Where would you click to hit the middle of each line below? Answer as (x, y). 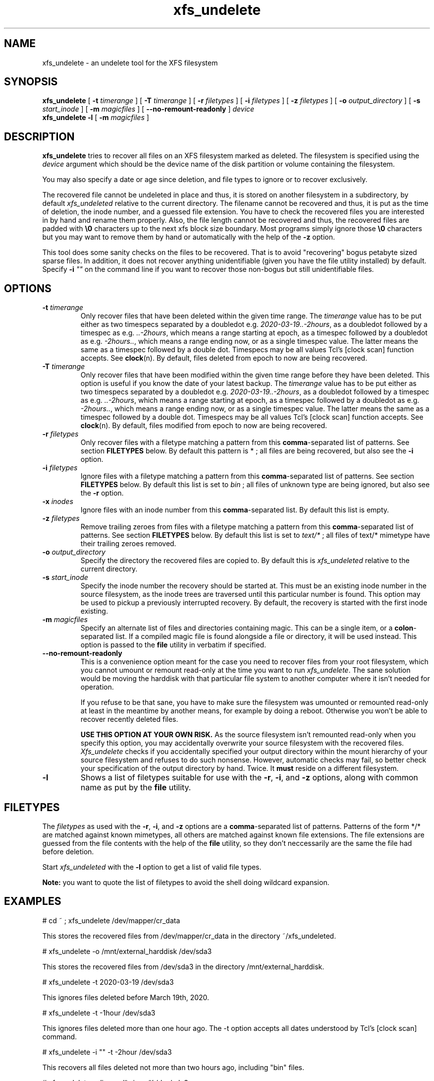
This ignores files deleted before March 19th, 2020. (126, 997)
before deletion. (68, 851)
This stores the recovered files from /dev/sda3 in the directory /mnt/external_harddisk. (183, 966)
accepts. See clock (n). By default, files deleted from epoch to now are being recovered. (224, 358)
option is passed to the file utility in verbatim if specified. (173, 645)
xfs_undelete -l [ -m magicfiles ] (96, 118)
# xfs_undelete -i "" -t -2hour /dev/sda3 (107, 1052)
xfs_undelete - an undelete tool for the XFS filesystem (130, 63)
